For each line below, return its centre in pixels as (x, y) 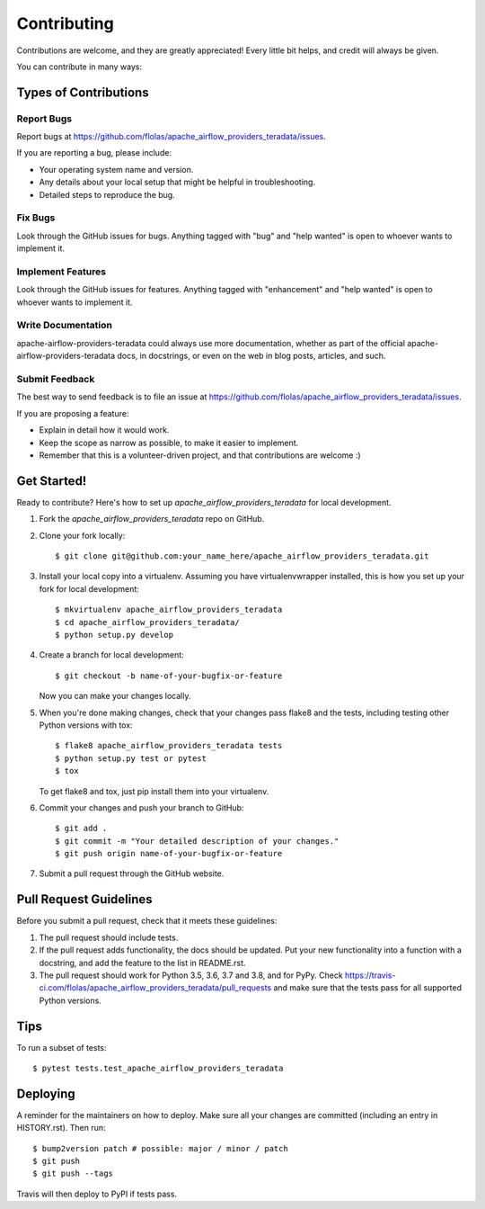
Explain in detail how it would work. (104, 430)
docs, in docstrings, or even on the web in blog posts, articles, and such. (251, 356)
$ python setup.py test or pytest (131, 758)
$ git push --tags (73, 1173)
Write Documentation (64, 326)
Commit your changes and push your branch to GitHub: (141, 807)
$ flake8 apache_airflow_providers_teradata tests (169, 746)
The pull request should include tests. (109, 937)
